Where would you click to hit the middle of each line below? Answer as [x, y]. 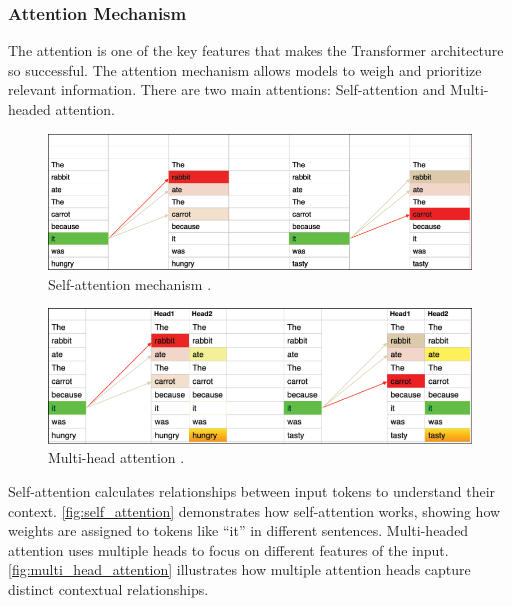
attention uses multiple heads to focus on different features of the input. [228, 549]
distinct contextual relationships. [108, 588]
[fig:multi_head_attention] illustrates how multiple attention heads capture [239, 569]
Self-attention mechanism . [130, 283]
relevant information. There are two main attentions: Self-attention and [227, 89]
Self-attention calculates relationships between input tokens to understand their [252, 491]
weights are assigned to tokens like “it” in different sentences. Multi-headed [238, 530]
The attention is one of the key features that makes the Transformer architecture [256, 50]
